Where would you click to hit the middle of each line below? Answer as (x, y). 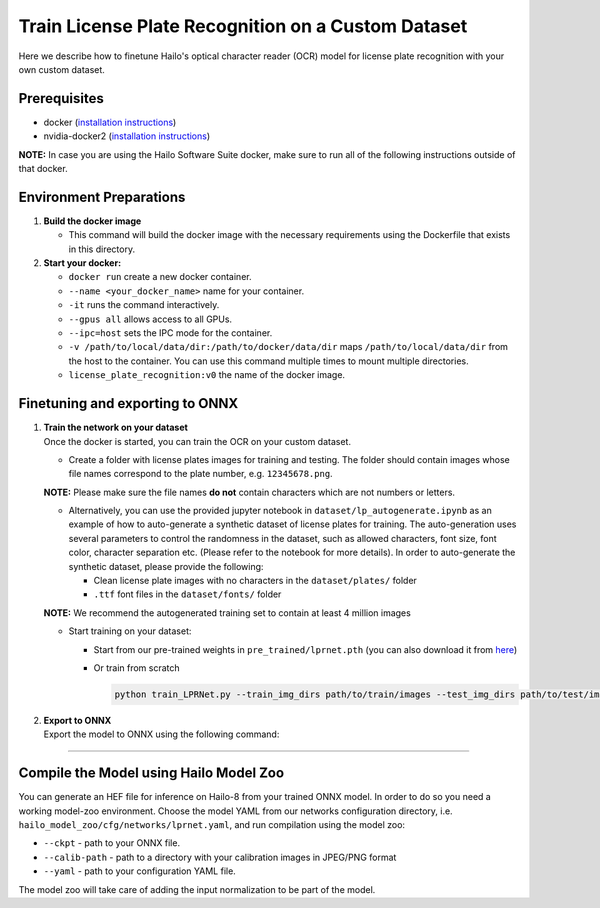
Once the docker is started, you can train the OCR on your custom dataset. (197, 441)
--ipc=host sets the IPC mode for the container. (170, 333)
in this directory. (101, 249)
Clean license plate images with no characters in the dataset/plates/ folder (255, 581)
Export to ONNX (77, 720)
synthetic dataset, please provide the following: (166, 566)
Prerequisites (61, 98)
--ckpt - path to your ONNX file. (111, 843)
